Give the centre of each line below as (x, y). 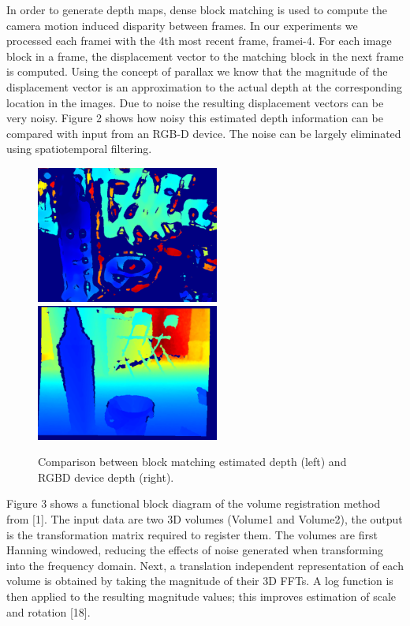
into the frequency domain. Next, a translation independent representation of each (205, 565)
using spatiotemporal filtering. (79, 149)
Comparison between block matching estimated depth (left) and (192, 462)
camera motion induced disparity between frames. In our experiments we (182, 25)
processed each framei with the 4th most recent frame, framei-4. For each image (199, 41)
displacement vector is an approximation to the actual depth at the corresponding (205, 86)
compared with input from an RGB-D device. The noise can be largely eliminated (204, 133)
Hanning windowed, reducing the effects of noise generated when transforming (195, 550)
